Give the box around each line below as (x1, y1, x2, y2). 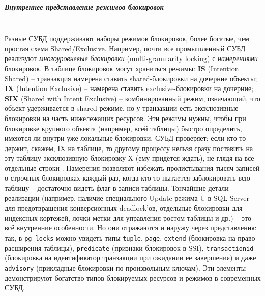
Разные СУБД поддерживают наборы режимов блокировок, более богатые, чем (5, 33, 249, 44)
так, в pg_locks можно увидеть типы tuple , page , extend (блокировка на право (5, 232, 255, 243)
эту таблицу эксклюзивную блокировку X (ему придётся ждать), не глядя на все (5, 153, 254, 163)
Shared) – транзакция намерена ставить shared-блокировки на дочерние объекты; (5, 73, 257, 83)
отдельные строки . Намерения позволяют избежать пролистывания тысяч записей (5, 162, 260, 173)
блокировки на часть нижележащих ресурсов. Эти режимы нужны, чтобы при (5, 112, 246, 123)
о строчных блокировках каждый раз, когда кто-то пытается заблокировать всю (5, 172, 250, 183)
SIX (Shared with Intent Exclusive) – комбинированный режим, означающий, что (5, 93, 260, 103)
